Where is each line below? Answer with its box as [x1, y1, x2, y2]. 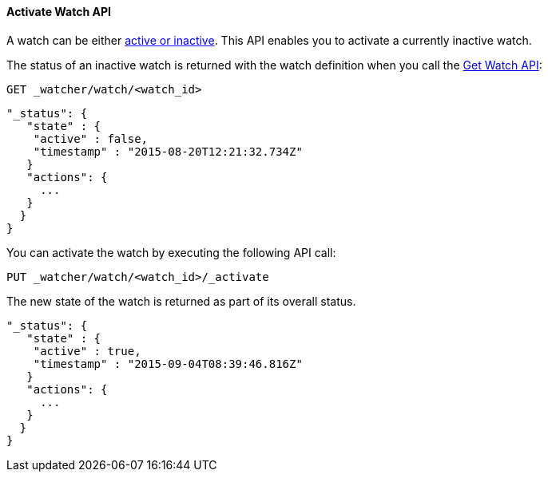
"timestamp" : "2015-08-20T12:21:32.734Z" [33, 144, 303, 158]
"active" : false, [33, 132, 149, 145]
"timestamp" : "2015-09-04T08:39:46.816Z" [33, 357, 303, 370]
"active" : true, [33, 344, 141, 358]
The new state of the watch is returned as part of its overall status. [6, 294, 356, 308]
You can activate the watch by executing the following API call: [6, 245, 336, 259]
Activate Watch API [6, 5, 111, 18]
